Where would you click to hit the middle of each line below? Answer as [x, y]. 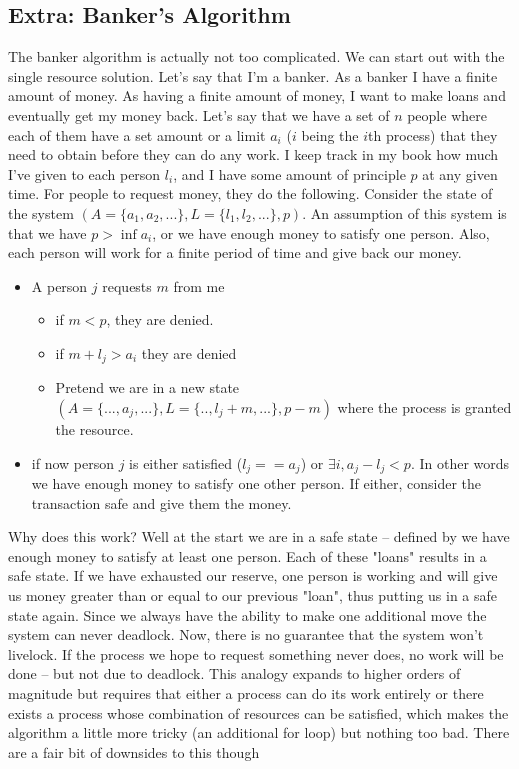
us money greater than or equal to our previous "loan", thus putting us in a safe [253, 594]
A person [59, 285]
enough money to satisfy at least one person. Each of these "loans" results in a [247, 555]
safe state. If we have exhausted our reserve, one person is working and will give [253, 575]
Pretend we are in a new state [147, 387]
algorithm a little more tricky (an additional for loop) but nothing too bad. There [259, 732]
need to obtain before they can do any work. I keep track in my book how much [253, 154]
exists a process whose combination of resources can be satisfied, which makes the [258, 712]
